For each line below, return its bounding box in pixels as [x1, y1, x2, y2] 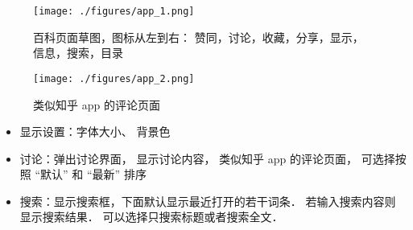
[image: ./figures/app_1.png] [33, 6, 195, 17]
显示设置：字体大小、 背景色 [19, 123, 171, 140]
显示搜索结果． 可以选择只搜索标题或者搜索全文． [19, 208, 283, 225]
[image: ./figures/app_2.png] [33, 72, 195, 84]
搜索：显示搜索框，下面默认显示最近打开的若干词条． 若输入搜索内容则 [19, 192, 396, 209]
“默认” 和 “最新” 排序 [35, 166, 147, 183]
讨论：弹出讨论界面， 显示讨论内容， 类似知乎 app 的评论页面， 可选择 [19, 150, 395, 166]
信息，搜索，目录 [33, 44, 123, 61]
